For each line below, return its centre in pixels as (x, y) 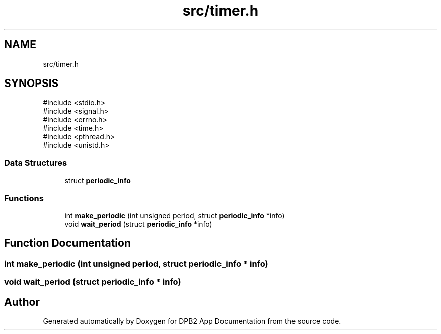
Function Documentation (67, 243)
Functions (24, 198)
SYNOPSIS (31, 83)
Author (22, 302)
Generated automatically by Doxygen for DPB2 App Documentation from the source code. (192, 321)
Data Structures (36, 163)
